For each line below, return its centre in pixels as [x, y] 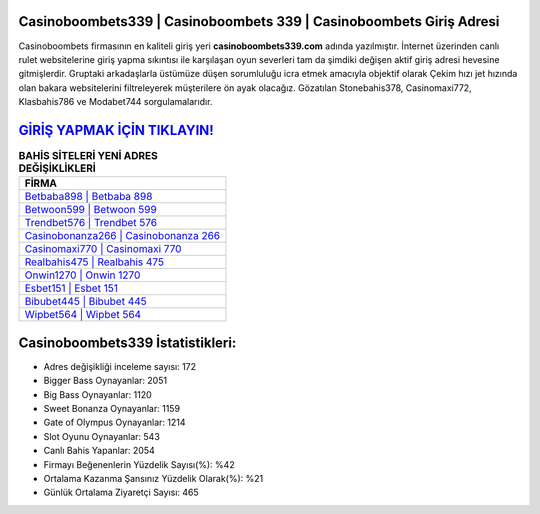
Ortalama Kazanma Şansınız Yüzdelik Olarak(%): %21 [153, 478]
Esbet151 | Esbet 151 [71, 288]
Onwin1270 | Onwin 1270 [82, 275]
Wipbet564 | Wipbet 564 [83, 315]
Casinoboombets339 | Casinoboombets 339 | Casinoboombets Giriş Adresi [259, 21]
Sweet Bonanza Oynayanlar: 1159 [111, 409]
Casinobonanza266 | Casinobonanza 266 [122, 236]
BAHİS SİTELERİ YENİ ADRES [88, 156]
